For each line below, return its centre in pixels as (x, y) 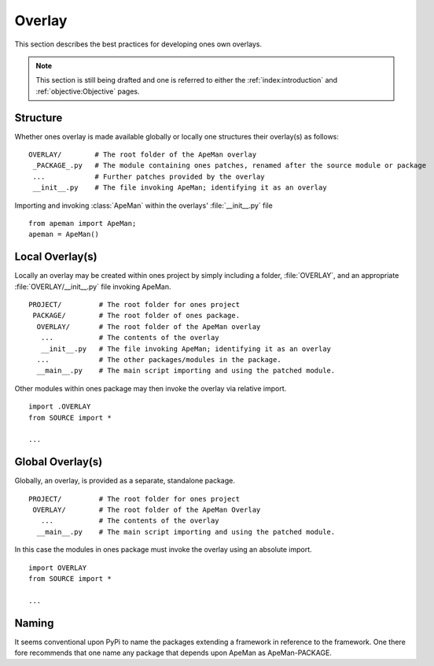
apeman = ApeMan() (64, 235)
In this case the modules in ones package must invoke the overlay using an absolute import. (163, 549)
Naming (34, 623)
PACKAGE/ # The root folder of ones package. (136, 316)
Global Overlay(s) (59, 462)
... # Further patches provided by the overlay (149, 176)
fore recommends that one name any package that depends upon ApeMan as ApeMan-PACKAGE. (173, 653)
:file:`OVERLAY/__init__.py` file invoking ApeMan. (93, 287)
